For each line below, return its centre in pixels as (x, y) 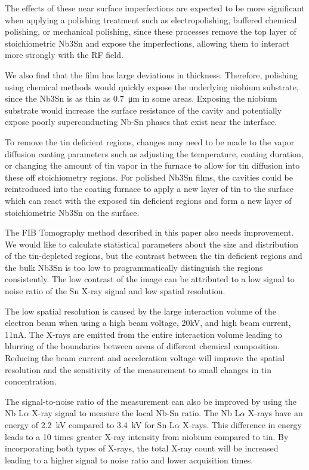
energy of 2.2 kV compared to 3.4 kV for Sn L (90, 425)
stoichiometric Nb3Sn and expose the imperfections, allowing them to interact (147, 43)
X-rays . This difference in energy (242, 425)
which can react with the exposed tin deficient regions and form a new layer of (148, 200)
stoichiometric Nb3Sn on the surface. (72, 212)
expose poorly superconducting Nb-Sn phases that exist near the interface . (141, 122)
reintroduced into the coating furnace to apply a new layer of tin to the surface (149, 189)
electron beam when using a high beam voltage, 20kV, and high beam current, (148, 323)
